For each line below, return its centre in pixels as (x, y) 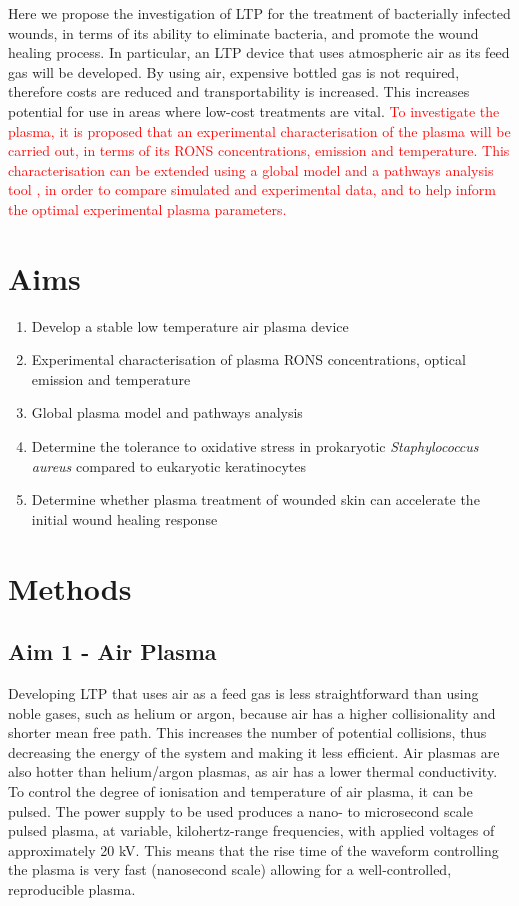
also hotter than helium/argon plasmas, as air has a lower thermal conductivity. (253, 771)
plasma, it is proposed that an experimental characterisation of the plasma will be (259, 130)
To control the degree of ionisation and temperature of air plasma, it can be (240, 790)
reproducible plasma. (72, 888)
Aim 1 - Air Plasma (112, 651)
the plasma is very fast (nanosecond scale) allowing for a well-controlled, (230, 869)
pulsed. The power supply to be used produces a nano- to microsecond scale (240, 810)
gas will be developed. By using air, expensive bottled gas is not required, (234, 71)
